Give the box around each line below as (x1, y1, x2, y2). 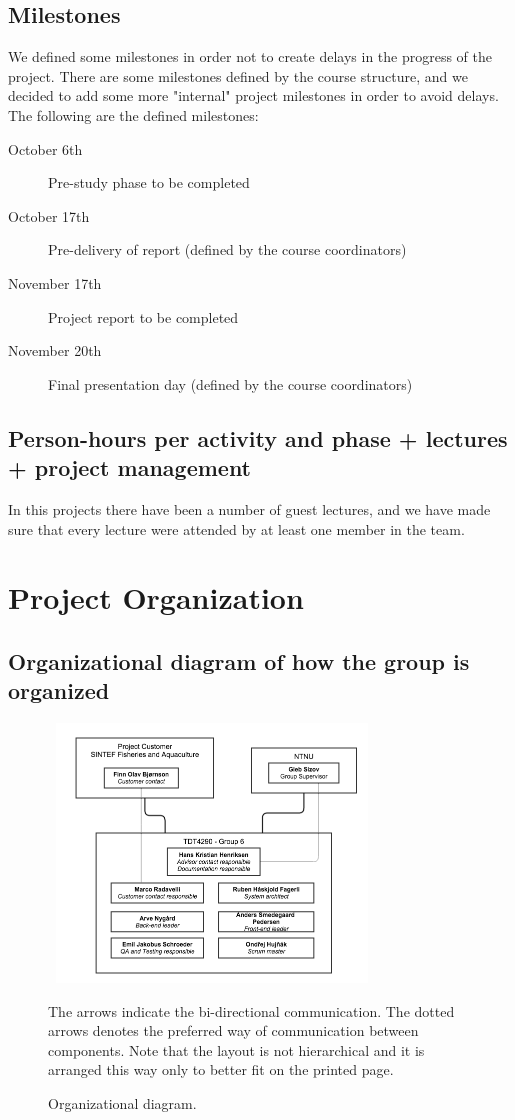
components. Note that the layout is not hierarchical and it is (48, 1039, 425, 1060)
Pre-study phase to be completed (48, 172, 250, 193)
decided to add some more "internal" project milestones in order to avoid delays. (8, 85, 499, 106)
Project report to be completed (48, 306, 239, 327)
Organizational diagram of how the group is (8, 645, 470, 676)
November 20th (8, 340, 102, 361)
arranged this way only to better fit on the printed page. (48, 1059, 394, 1080)
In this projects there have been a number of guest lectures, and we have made (8, 498, 491, 519)
